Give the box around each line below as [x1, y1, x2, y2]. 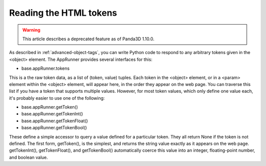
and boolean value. [9, 154, 48, 160]
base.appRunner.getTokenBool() [21, 125, 87, 131]
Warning [22, 27, 40, 33]
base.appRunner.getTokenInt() [21, 111, 83, 117]
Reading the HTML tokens [9, 7, 118, 18]
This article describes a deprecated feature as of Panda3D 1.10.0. [22, 36, 155, 42]
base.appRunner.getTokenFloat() [21, 118, 88, 124]
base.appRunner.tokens [21, 65, 70, 71]
